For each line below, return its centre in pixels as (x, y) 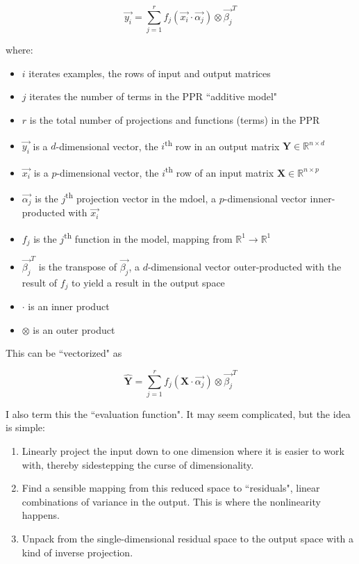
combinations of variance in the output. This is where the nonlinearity (171, 501)
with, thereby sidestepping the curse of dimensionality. (138, 464)
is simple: (25, 427)
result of (40, 282)
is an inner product (69, 306)
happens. (41, 515)
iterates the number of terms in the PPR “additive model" (153, 96)
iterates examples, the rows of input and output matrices (150, 73)
